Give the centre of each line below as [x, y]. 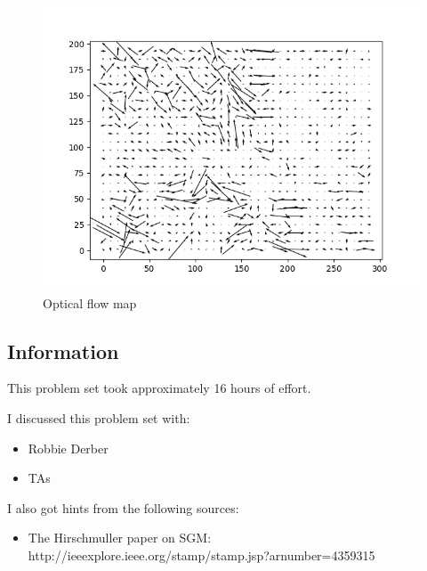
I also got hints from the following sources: [123, 507]
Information [63, 351]
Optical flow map [90, 302]
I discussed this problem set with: [99, 417]
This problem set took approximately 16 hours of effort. [159, 388]
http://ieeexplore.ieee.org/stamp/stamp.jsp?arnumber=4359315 [201, 555]
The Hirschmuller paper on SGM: [120, 538]
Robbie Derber [68, 448]
